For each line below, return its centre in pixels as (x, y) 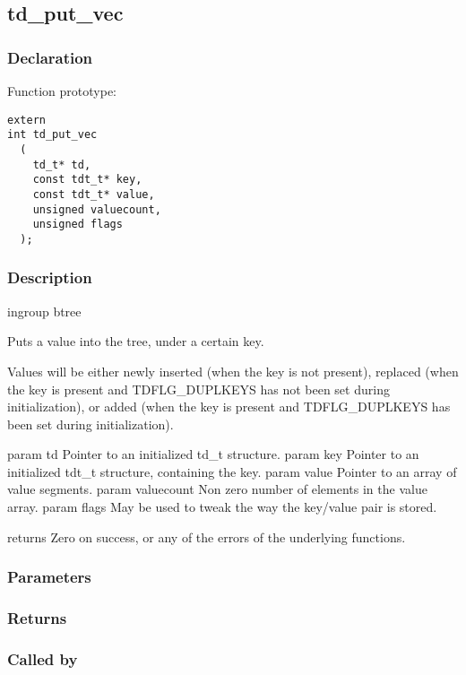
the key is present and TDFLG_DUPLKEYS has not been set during (198, 389)
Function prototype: (62, 91)
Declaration (50, 57)
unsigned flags (78, 225)
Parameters (49, 577)
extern (26, 120)
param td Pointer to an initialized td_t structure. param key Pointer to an (213, 454)
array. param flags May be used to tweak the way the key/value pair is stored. (222, 507)
